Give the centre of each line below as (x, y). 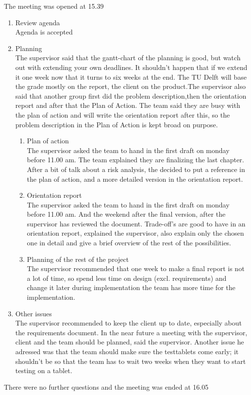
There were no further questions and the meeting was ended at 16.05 (106, 386)
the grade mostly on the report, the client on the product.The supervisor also (131, 86)
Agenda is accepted (44, 32)
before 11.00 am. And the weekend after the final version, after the (126, 214)
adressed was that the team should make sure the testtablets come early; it (127, 351)
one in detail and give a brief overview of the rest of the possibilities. (129, 243)
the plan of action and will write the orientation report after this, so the (123, 114)
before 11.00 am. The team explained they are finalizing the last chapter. (135, 160)
